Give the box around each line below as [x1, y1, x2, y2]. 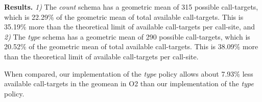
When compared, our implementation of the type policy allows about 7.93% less [4, 68, 253, 79]
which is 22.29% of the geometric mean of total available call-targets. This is [4, 11, 244, 22]
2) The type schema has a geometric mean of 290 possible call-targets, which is [4, 31, 250, 42]
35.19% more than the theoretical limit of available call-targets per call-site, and [4, 21, 255, 32]
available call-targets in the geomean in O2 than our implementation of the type [4, 78, 254, 89]
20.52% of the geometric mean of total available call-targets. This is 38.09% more [4, 41, 258, 52]
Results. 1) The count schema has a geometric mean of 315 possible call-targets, [4, 2, 258, 12]
